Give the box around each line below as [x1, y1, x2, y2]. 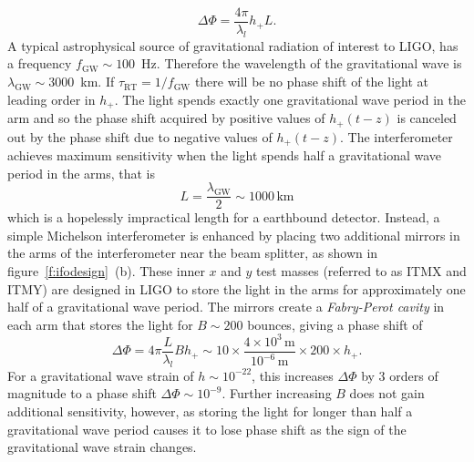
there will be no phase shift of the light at [194, 72, 428, 91]
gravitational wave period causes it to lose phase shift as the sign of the [7, 419, 407, 438]
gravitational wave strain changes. [7, 437, 197, 457]
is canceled [397, 108, 457, 128]
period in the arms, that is [7, 163, 156, 182]
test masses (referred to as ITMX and [256, 262, 467, 281]
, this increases [252, 365, 334, 385]
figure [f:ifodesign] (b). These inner [7, 262, 205, 281]
